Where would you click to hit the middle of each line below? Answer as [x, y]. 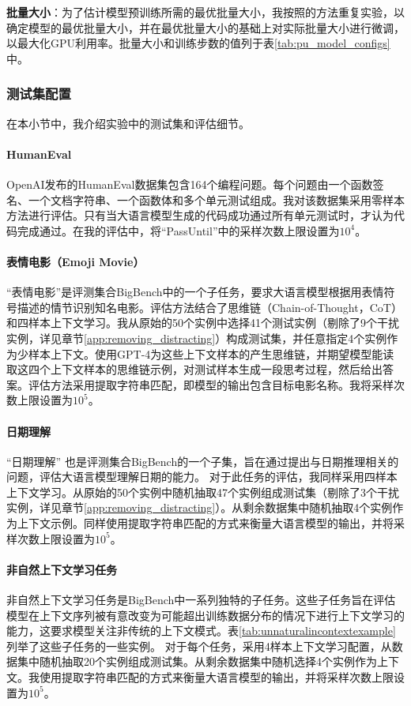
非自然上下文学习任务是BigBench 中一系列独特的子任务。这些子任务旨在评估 [201, 600]
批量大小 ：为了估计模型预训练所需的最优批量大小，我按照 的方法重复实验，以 [205, 12]
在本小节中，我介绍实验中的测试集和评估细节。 [128, 123]
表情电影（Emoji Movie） [75, 261]
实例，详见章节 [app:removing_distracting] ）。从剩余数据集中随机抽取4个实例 [200, 507]
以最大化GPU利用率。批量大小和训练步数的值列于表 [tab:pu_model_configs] [198, 43]
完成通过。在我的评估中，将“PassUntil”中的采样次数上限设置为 [178, 230]
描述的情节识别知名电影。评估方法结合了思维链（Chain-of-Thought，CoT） [209, 307]
